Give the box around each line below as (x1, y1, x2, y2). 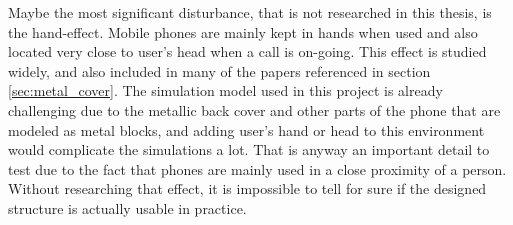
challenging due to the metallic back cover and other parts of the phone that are (8, 99, 501, 120)
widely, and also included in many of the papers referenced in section (8, 60, 431, 81)
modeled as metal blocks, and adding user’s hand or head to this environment (8, 119, 485, 140)
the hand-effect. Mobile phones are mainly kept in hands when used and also (8, 21, 478, 42)
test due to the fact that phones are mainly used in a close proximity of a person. (8, 158, 507, 179)
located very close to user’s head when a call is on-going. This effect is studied (8, 41, 487, 62)
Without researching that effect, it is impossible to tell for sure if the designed (8, 178, 487, 199)
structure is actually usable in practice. (8, 197, 247, 218)
